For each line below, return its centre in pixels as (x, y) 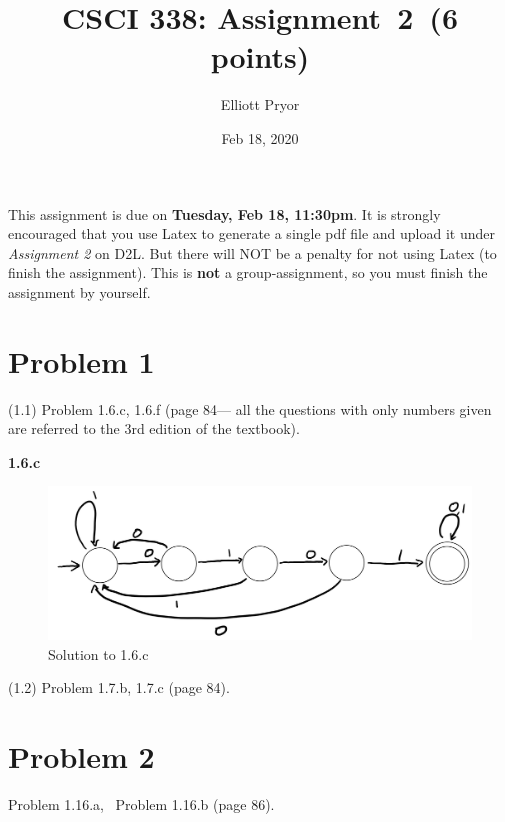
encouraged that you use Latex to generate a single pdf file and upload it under (251, 233)
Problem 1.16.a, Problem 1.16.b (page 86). (141, 803)
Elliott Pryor (260, 104)
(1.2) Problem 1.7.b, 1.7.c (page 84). (119, 687)
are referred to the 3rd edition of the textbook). (154, 428)
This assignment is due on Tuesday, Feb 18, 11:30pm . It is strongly (224, 213)
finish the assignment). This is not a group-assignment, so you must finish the (248, 272)
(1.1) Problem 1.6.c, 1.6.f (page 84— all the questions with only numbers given (250, 408)
